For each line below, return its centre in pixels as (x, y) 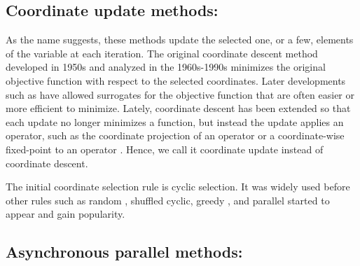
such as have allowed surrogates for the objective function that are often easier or (180, 94)
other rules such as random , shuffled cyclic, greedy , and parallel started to (168, 200)
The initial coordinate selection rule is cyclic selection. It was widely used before (178, 187)
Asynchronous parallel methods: (124, 252)
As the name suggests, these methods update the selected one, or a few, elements (180, 40)
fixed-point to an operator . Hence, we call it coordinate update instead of (165, 149)
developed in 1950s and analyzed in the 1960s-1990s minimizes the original (166, 67)
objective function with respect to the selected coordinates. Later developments (176, 80)
